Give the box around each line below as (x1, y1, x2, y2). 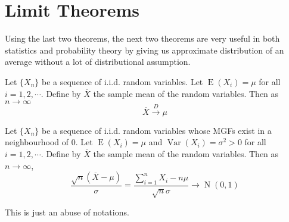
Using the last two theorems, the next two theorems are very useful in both (5, 32, 280, 45)
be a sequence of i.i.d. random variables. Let (42, 75, 203, 87)
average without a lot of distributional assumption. (5, 55, 191, 68)
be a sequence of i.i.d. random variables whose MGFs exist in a (42, 124, 272, 136)
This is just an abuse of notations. (5, 205, 129, 218)
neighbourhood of (5, 136, 69, 148)
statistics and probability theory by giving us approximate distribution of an (5, 43, 284, 56)
